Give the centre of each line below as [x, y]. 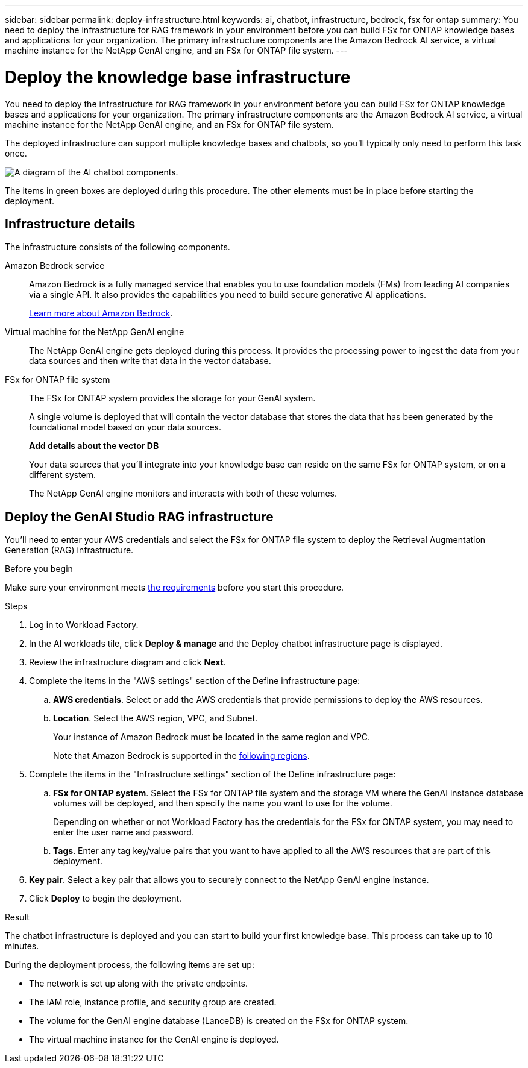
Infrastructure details [70, 224]
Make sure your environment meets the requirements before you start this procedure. [174, 588]
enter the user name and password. [124, 832]
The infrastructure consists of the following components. [118, 247]
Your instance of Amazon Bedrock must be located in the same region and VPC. [212, 737]
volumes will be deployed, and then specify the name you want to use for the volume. [223, 803]
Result [17, 917]
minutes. [22, 946]
